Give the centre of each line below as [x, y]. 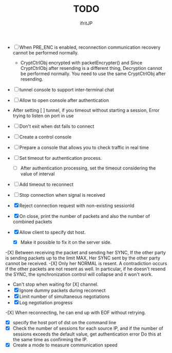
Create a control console [45, 137]
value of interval [37, 174]
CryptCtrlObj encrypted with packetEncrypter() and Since [81, 63]
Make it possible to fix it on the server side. [66, 242]
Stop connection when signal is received [62, 195]
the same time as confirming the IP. [50, 340]
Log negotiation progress [46, 303]
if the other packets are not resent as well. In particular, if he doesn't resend [85, 269]
